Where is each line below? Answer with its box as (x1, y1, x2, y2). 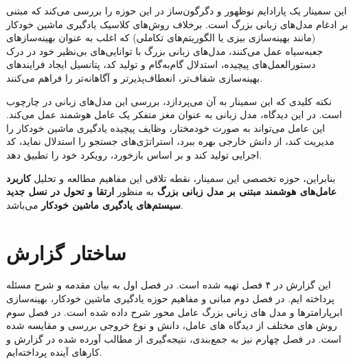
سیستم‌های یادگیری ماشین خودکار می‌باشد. (6, 197, 183, 212)
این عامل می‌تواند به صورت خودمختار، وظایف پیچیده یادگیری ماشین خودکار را (6, 120, 326, 135)
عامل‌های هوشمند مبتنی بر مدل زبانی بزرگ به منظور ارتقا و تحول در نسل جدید (6, 184, 337, 198)
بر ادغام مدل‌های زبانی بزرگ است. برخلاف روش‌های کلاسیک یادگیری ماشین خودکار (6, 16, 348, 31)
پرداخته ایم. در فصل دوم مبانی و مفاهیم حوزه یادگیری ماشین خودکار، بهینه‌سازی (6, 291, 334, 306)
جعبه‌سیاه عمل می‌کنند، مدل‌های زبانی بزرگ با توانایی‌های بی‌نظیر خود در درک (6, 43, 323, 58)
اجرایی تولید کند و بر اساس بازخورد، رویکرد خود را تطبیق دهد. (6, 147, 262, 161)
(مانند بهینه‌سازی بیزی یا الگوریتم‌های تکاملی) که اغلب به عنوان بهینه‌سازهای (6, 30, 316, 45)
